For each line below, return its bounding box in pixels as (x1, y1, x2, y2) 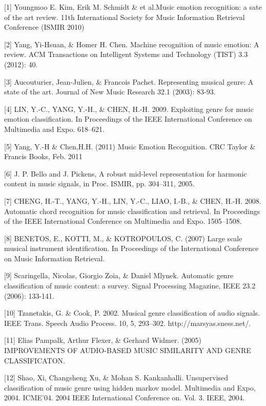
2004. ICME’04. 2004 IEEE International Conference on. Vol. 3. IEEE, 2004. (4, 392, 245, 403)
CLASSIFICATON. (4, 355, 66, 365)
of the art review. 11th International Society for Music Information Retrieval (4, 11, 245, 22)
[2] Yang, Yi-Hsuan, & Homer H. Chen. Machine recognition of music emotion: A (4, 38, 259, 49)
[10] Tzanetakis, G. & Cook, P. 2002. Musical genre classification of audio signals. (4, 307, 260, 318)
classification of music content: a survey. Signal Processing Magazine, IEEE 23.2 (4, 280, 256, 291)
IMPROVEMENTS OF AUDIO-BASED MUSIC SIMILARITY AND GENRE (4, 345, 251, 356)
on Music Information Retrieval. (4, 253, 105, 263)
